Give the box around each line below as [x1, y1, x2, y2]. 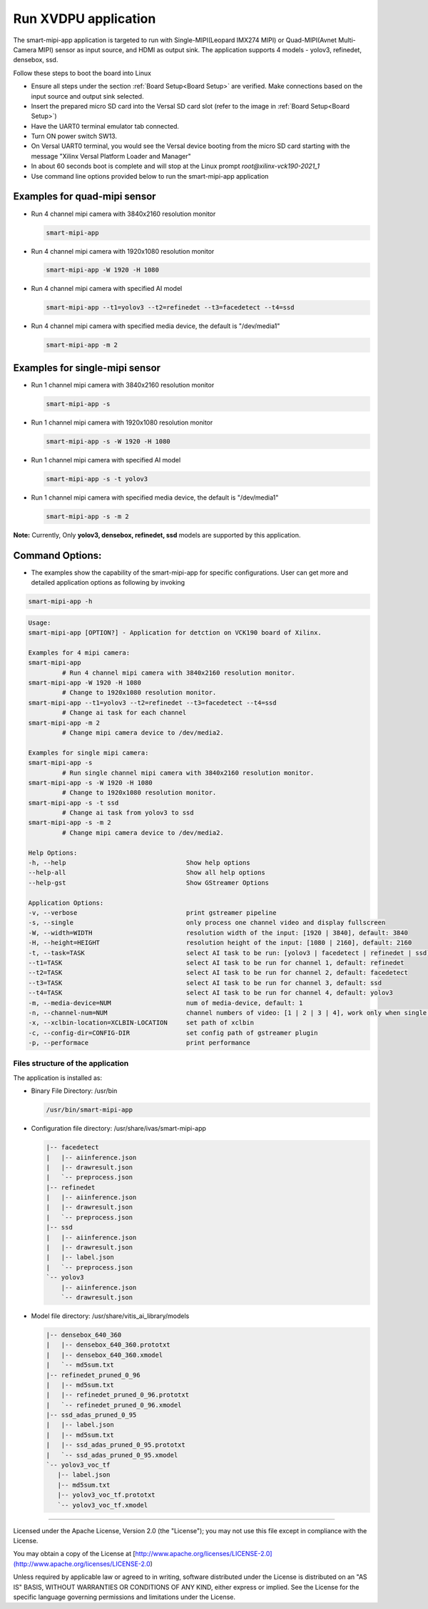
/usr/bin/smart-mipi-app [46, 1106, 133, 1114]
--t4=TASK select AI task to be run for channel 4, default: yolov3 [28, 989, 394, 997]
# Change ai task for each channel [61, 708, 187, 717]
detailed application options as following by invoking [31, 578, 185, 587]
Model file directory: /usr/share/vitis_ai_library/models [31, 1312, 190, 1320]
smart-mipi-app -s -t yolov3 [46, 475, 148, 482]
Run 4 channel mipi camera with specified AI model [31, 284, 183, 293]
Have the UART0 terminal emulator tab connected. [31, 122, 180, 130]
